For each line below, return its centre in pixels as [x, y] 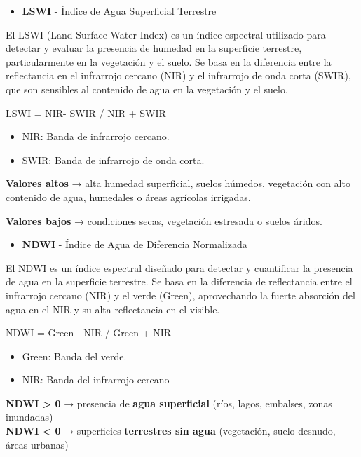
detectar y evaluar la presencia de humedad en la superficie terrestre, [154, 48]
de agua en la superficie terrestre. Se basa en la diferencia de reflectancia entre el [179, 281]
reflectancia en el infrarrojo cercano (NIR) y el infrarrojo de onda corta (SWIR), [178, 75]
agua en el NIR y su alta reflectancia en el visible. [113, 309]
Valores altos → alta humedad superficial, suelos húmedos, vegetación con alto [178, 183]
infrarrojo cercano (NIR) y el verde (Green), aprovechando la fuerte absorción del [180, 295]
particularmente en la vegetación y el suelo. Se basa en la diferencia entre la [169, 61]
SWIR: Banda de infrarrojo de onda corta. [113, 159]
